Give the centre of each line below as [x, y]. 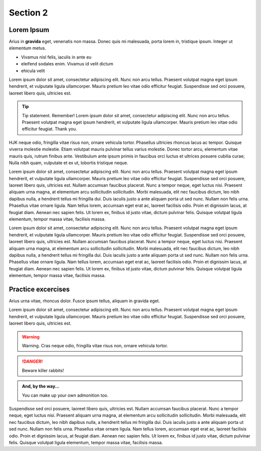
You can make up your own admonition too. [65, 395]
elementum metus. [28, 48]
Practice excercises [39, 289]
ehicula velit [33, 71]
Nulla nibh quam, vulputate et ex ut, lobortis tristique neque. [68, 163]
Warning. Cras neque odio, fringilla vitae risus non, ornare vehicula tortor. [95, 346]
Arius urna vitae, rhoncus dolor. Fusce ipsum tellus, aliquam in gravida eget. [85, 301]
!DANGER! [32, 361]
